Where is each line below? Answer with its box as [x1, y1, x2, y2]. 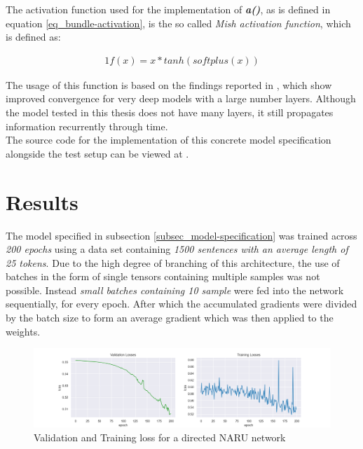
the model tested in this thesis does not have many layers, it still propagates [6, 105, 334, 119]
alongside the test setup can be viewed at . [6, 146, 189, 160]
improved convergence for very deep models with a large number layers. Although [6, 91, 356, 106]
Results [6, 187, 78, 216]
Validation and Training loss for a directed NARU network [34, 429, 286, 444]
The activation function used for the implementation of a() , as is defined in [6, 2, 331, 16]
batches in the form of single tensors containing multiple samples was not [6, 269, 320, 284]
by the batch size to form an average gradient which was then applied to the [6, 310, 334, 325]
